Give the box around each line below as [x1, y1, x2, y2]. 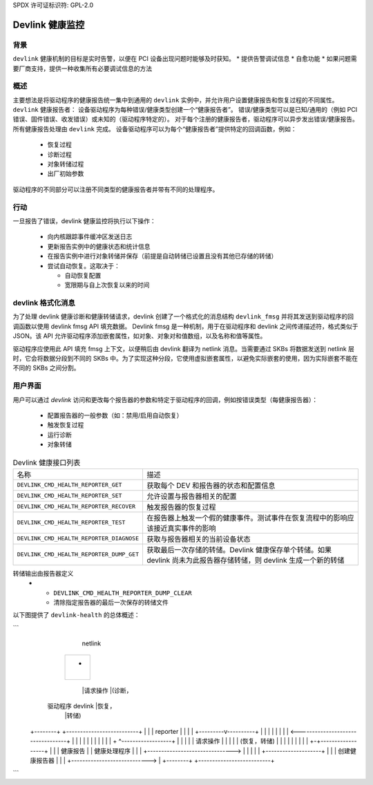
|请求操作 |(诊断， [82, 686, 133, 694]
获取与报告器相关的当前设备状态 [146, 534, 251, 544]
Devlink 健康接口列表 [12, 457, 81, 467]
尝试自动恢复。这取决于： [47, 261, 120, 269]
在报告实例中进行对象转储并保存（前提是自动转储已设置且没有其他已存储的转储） [47, 252, 278, 261]
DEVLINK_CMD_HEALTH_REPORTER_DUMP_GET [17, 551, 140, 558]
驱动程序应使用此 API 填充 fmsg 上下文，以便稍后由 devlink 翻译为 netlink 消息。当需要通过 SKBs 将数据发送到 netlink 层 [12, 344, 355, 352]
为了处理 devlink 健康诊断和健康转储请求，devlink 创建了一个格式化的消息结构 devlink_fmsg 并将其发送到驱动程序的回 [12, 312, 354, 321]
